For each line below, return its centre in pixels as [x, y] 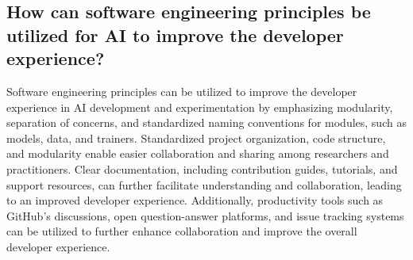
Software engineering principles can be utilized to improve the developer [182, 91]
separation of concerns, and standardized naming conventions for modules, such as [206, 122]
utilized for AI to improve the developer [175, 34]
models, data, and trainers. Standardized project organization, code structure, [196, 138]
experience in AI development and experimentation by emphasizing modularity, [200, 107]
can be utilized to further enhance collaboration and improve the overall [182, 231]
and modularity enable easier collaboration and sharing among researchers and [198, 153]
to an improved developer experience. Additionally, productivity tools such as [195, 200]
